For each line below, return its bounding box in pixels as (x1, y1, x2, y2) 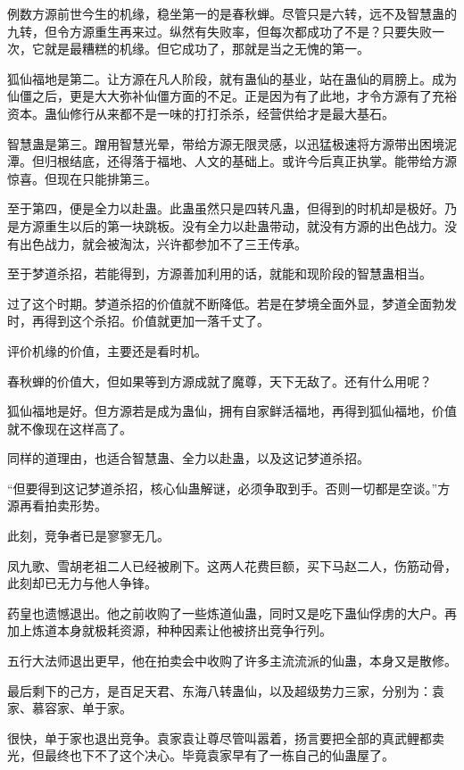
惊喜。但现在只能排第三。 (7, 169, 157, 187)
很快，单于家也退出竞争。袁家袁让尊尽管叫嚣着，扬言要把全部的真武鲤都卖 (7, 728, 444, 747)
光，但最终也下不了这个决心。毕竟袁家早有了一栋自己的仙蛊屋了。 (7, 746, 394, 765)
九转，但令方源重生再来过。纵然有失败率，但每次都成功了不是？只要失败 (7, 21, 432, 40)
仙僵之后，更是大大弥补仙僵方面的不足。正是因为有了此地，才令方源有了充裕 (7, 87, 457, 105)
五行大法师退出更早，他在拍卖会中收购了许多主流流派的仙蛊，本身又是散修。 (7, 651, 457, 670)
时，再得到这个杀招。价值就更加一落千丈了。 (7, 311, 269, 330)
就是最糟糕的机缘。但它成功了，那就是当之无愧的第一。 (44, 39, 369, 58)
